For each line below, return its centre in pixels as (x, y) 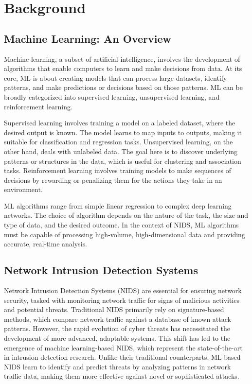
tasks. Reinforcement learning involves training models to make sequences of (118, 170)
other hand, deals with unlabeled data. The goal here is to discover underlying (121, 151)
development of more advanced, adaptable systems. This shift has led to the (117, 338)
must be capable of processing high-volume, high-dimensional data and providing (125, 234)
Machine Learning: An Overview (88, 38)
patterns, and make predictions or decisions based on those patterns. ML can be (123, 87)
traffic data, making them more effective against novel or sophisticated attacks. (122, 376)
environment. (23, 189)
